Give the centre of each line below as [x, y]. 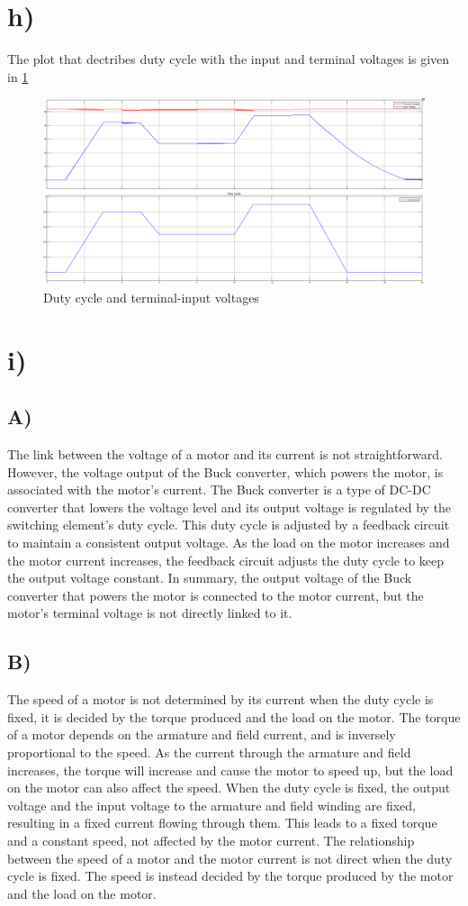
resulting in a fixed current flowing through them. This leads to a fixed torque [222, 823]
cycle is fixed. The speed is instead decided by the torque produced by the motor [230, 876]
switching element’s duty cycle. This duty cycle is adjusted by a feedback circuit [229, 525]
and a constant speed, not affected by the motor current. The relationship [211, 840]
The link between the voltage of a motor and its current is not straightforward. [225, 454]
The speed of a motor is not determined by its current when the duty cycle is [220, 699]
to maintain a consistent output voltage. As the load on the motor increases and [229, 543]
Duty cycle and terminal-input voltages [151, 297]
